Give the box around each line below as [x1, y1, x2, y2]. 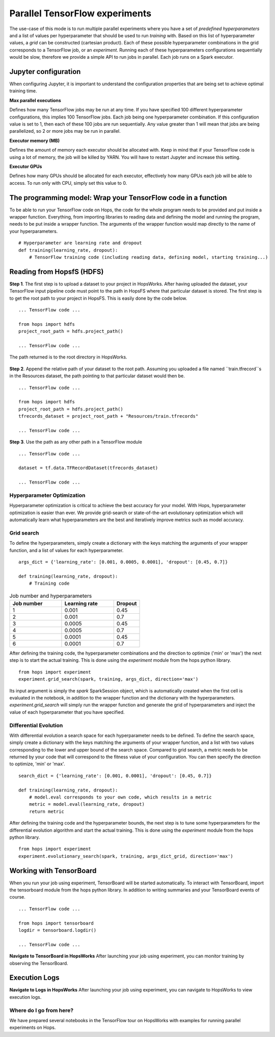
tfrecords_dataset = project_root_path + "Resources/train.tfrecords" [18, 414, 199, 419]
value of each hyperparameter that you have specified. [9, 709, 125, 715]
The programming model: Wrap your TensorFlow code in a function [9, 193, 227, 202]
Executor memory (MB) [9, 137, 60, 143]
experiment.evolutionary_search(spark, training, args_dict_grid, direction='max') [18, 853, 234, 859]
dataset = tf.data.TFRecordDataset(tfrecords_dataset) [18, 465, 158, 471]
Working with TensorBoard [9, 866, 97, 875]
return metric [29, 808, 65, 814]
